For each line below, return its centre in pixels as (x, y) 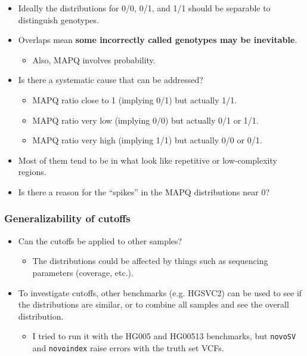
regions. (32, 172)
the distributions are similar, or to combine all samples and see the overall (153, 304)
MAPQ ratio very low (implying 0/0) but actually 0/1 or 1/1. (145, 120)
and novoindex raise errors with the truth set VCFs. (128, 347)
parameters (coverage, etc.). (83, 272)
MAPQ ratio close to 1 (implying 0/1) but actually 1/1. (135, 99)
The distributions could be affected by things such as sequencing (150, 261)
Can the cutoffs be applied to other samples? (100, 240)
